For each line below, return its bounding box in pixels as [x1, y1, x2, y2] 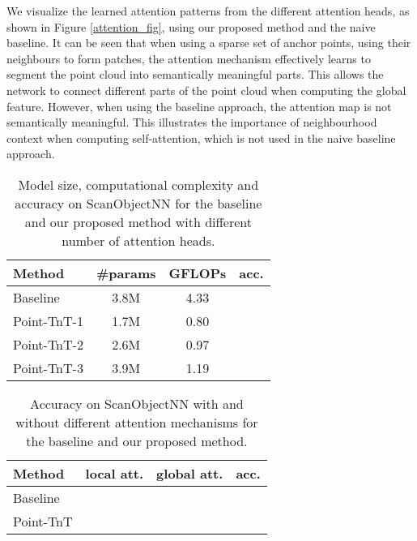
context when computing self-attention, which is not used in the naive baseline [6, 129, 396, 146]
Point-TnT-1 [13, 311, 83, 330]
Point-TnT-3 [13, 358, 83, 377]
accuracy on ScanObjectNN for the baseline [15, 193, 262, 213]
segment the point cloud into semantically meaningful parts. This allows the [6, 66, 384, 83]
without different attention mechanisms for [15, 412, 258, 432]
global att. [156, 463, 223, 483]
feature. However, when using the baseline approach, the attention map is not [6, 97, 392, 114]
